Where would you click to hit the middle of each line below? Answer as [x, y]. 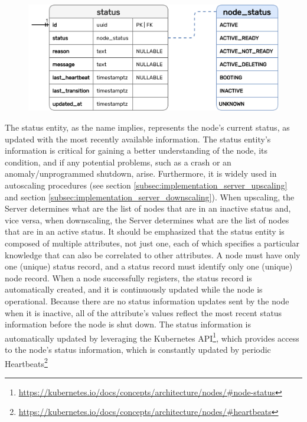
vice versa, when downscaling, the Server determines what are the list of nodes [147, 220]
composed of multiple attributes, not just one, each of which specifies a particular [152, 243]
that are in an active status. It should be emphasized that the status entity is [145, 231]
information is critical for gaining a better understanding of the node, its [136, 150]
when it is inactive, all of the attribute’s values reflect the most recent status [143, 312]
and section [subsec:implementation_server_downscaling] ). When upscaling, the [150, 197]
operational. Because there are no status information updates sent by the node [147, 301]
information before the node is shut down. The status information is [128, 324]
